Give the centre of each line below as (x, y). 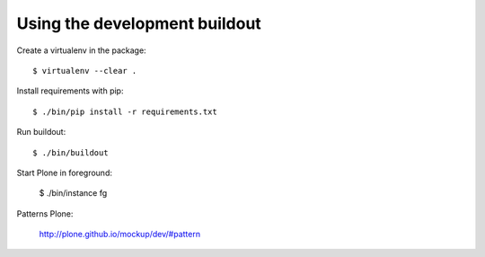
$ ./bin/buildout (71, 152)
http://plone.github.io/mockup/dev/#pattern (120, 235)
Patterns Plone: (45, 213)
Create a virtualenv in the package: (82, 50)
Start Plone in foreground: (64, 173)
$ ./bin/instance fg (73, 193)
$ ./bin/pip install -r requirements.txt (125, 111)
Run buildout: (41, 132)
